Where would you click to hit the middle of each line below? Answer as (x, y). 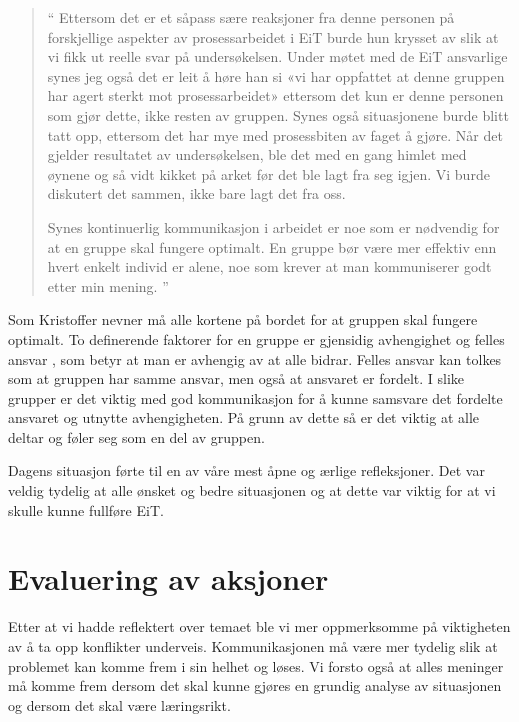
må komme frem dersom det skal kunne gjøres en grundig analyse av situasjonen (255, 685)
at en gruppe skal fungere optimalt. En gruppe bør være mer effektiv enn (272, 246)
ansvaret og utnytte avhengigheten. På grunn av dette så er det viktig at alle (244, 417)
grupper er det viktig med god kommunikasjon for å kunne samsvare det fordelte (255, 397)
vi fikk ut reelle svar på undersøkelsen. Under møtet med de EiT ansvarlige (277, 56)
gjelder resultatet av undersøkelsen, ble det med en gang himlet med (257, 154)
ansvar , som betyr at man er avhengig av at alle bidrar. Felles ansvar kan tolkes (255, 358)
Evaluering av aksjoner (168, 578)
